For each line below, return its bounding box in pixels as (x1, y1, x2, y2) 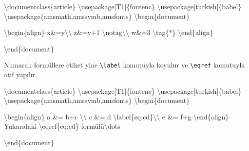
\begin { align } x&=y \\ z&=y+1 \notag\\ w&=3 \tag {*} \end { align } (4, 27, 213, 37)
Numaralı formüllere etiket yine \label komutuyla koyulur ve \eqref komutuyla (4, 60, 245, 70)
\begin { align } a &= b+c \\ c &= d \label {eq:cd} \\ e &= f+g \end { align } (4, 111, 229, 121)
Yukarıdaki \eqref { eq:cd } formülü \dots (4, 121, 120, 131)
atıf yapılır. (4, 69, 38, 80)
